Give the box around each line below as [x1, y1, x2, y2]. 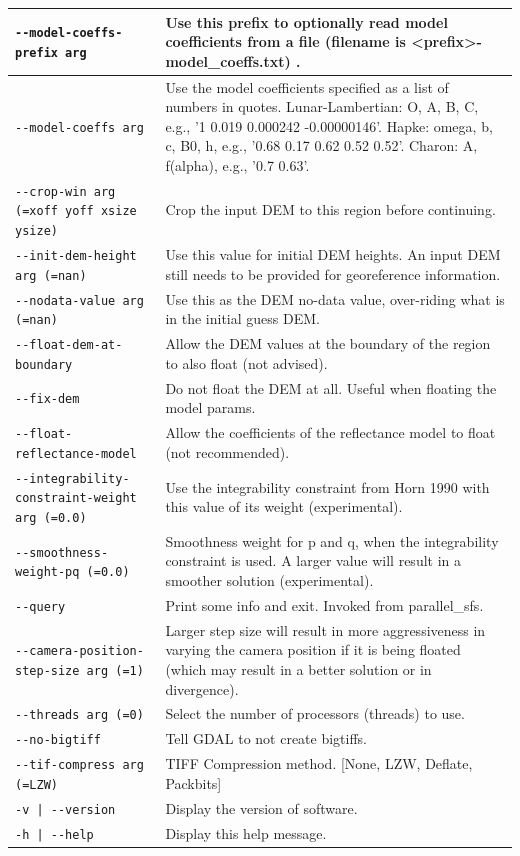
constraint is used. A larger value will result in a [165, 550, 461, 571]
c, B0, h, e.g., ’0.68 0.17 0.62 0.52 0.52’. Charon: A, [165, 135, 478, 156]
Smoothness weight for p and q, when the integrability [165, 530, 499, 551]
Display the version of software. [165, 797, 358, 818]
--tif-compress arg [15, 758, 144, 773]
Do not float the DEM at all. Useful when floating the [165, 377, 497, 398]
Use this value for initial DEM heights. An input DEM [165, 244, 501, 265]
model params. [165, 397, 256, 418]
